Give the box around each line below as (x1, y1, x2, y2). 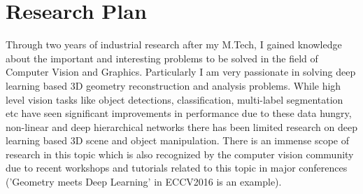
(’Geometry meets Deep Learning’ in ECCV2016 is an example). (6, 174, 282, 189)
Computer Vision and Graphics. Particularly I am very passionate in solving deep (6, 64, 356, 79)
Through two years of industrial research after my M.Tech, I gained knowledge (6, 37, 342, 52)
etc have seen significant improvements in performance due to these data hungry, (6, 106, 352, 120)
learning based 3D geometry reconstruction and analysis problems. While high (6, 78, 341, 92)
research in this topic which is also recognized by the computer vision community (6, 146, 354, 161)
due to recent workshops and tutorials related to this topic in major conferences (6, 160, 348, 175)
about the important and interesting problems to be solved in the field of (6, 50, 318, 65)
